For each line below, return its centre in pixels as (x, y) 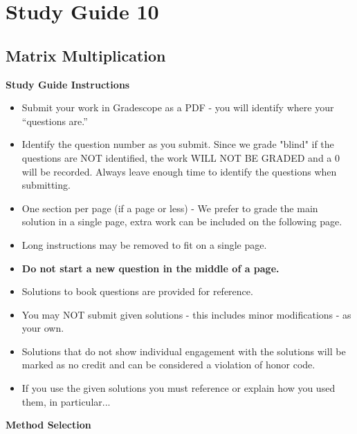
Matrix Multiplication (86, 55)
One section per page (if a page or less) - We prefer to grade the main (170, 208)
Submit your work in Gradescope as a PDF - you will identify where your (178, 107)
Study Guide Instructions (68, 84)
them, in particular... (66, 401)
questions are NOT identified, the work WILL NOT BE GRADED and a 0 (181, 157)
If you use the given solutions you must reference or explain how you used (178, 388)
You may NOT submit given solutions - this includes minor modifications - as (186, 314)
